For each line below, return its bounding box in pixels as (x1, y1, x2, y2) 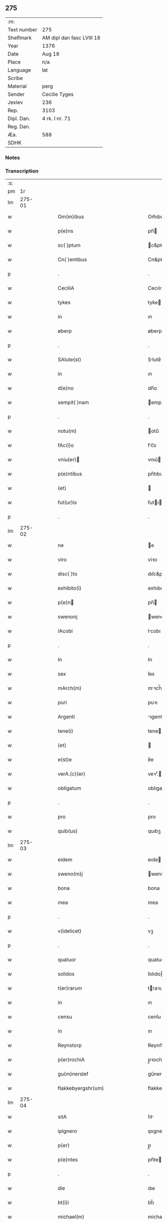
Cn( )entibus (58, 256, 87, 263)
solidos (58, 971, 75, 978)
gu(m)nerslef (58, 1070, 88, 1077)
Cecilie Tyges (42, 90, 74, 97)
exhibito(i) (58, 585, 82, 592)
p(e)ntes (58, 1156, 78, 1163)
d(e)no (58, 385, 74, 392)
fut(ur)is (58, 499, 77, 506)
